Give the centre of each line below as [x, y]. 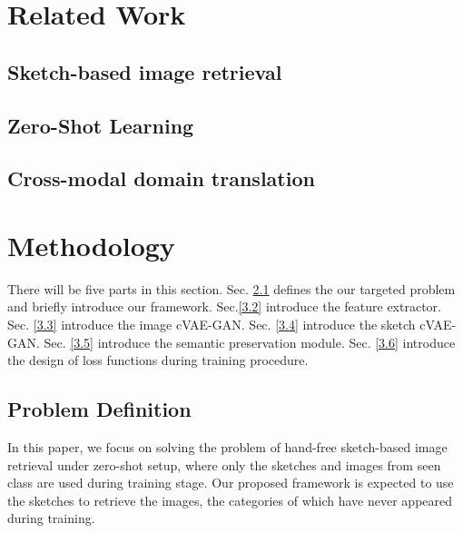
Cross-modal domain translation [161, 178]
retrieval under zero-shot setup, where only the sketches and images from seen [224, 464]
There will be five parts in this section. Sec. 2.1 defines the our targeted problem [231, 288]
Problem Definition [99, 409]
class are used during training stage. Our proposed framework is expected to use [231, 483]
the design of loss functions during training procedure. [158, 360]
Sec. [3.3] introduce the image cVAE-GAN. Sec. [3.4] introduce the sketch [212, 325]
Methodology [91, 245]
